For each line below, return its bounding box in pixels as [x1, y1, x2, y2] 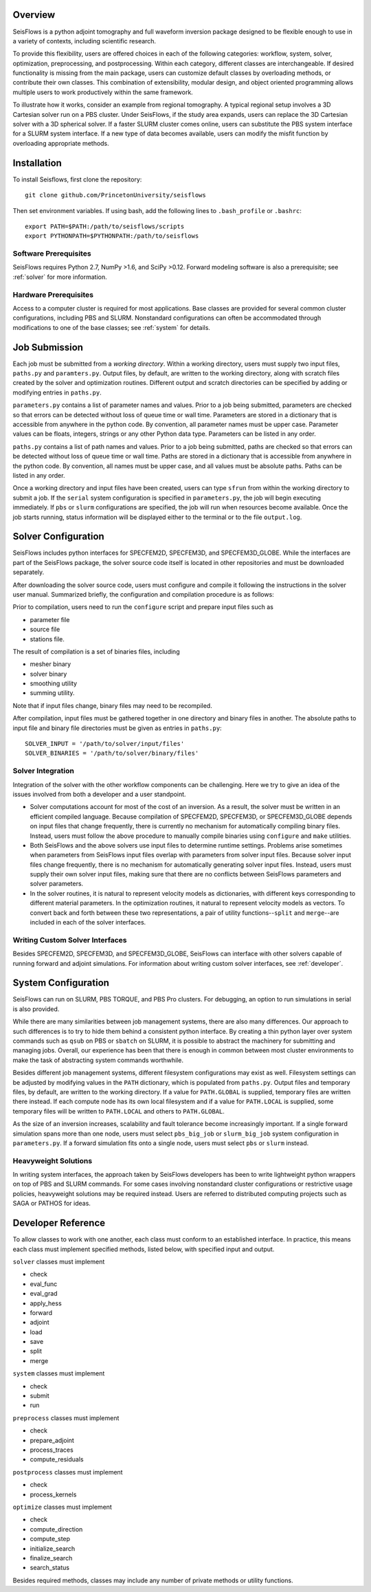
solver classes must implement [12, 1257, 105, 1265]
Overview [12, 9, 56, 21]
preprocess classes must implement [12, 1413, 120, 1422]
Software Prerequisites [12, 249, 92, 258]
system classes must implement [12, 1369, 105, 1378]
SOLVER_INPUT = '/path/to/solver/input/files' [25, 740, 185, 748]
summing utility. [30, 689, 75, 697]
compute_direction [30, 1525, 83, 1533]
